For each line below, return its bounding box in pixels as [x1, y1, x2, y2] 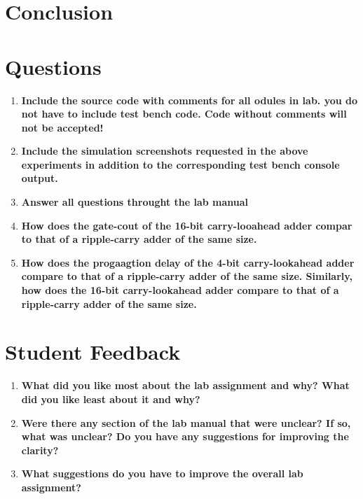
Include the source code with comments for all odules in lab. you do [21, 92, 358, 107]
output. [21, 171, 58, 185]
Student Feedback [5, 337, 181, 366]
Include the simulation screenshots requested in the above [21, 143, 308, 158]
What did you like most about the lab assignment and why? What [21, 378, 350, 393]
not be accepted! [21, 120, 104, 134]
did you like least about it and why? [21, 391, 200, 406]
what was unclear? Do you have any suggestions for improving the [21, 429, 349, 444]
